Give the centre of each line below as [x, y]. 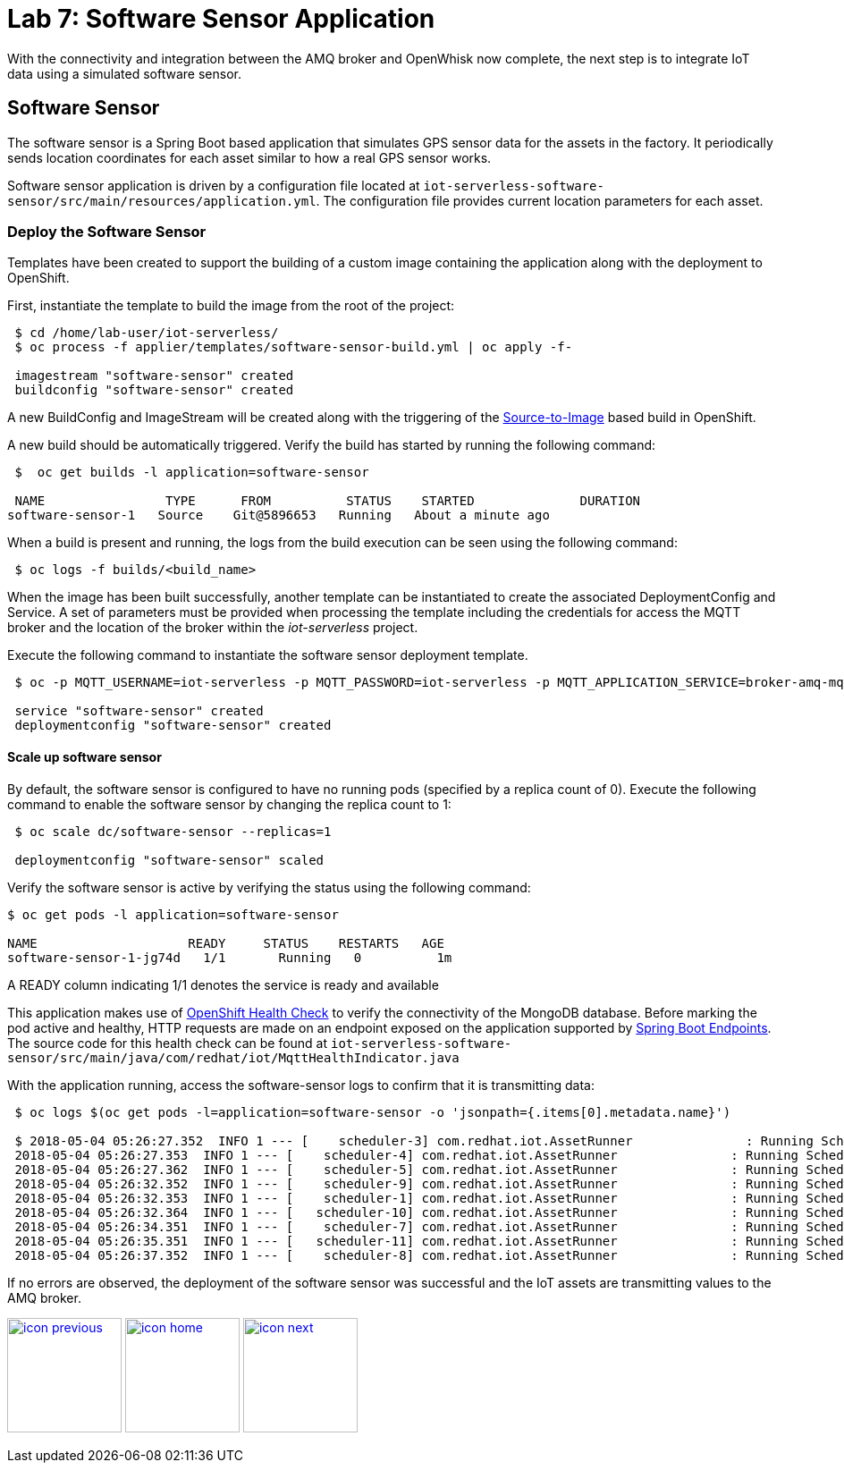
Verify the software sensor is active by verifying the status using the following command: [269, 887]
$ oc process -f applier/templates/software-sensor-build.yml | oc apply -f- [294, 347]
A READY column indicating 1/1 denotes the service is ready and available [223, 984]
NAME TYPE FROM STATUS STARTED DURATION [328, 501]
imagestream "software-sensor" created [154, 376]
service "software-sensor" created [139, 711]
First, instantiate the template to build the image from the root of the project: [231, 306]
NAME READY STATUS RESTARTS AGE [226, 943]
